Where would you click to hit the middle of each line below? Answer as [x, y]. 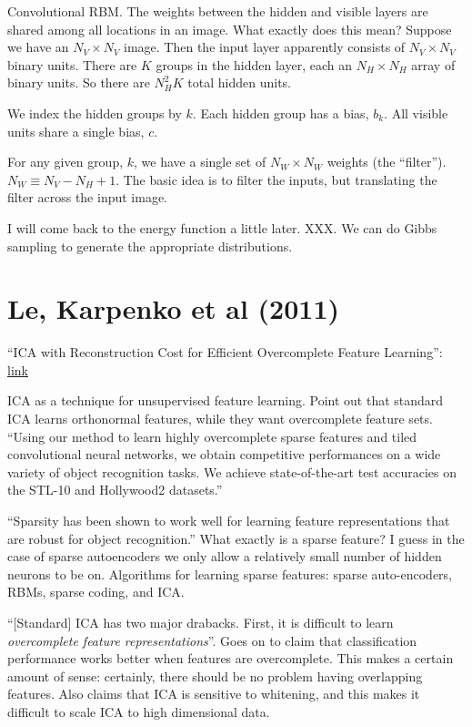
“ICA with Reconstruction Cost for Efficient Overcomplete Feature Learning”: [225, 352]
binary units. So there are [79, 82]
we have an [38, 47]
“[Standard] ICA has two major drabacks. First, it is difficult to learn [201, 622]
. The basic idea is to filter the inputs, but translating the [276, 179]
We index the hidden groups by [95, 113]
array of [433, 64]
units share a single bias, [76, 131]
